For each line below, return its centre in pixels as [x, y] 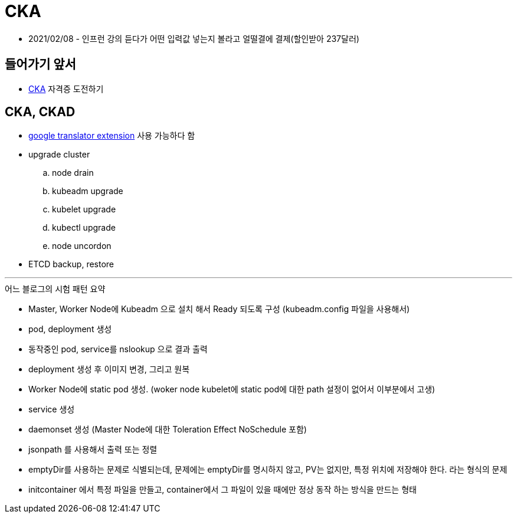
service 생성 [52, 409]
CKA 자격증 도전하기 [66, 88]
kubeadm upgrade [88, 191]
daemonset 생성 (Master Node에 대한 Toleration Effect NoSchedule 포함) [168, 430]
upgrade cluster [59, 155]
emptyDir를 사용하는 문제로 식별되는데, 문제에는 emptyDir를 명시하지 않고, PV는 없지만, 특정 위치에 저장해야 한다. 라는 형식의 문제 [268, 470]
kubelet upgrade [84, 209]
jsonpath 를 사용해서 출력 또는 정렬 [93, 450]
